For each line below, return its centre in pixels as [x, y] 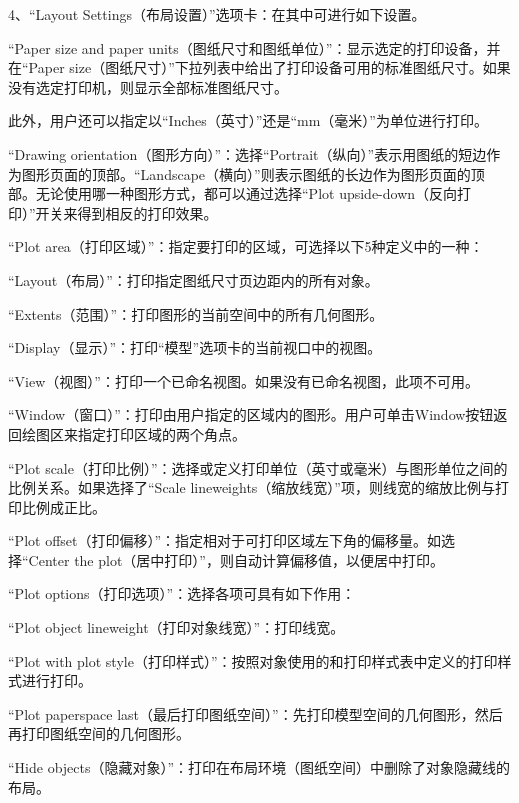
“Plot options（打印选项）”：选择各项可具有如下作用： [182, 593]
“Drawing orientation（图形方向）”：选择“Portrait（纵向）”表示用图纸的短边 [247, 153]
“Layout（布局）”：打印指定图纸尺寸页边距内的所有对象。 [193, 279]
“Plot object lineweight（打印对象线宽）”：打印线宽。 [176, 627]
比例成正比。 [63, 506]
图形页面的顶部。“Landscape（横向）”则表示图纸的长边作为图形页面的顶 [253, 173]
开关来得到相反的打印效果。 [126, 212]
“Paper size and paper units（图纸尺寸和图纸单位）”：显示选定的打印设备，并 [254, 47]
